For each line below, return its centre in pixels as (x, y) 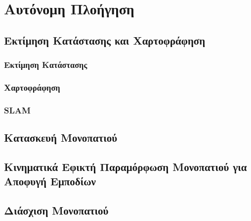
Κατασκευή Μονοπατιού (61, 138)
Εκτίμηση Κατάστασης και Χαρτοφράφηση (105, 40)
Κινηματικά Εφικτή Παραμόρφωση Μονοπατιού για (125, 166)
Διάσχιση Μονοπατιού (56, 210)
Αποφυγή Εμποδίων (50, 181)
